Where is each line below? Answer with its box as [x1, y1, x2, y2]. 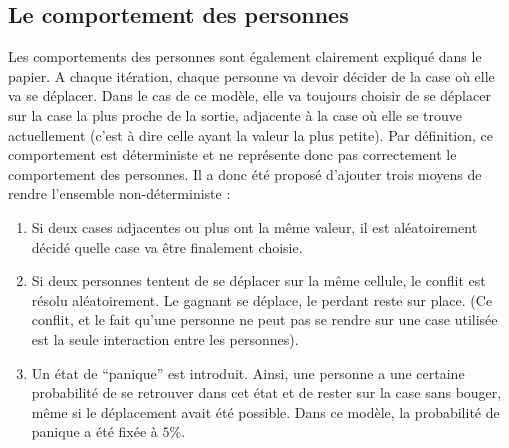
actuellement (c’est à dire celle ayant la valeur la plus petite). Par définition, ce [8, 124, 493, 145]
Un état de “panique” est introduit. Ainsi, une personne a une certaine [31, 362, 465, 383]
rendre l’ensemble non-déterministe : [8, 183, 231, 204]
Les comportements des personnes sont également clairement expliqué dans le [8, 46, 482, 67]
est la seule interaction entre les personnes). [31, 328, 299, 349]
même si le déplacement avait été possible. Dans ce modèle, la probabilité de [31, 401, 500, 422]
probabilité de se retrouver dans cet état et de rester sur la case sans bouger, [31, 382, 502, 403]
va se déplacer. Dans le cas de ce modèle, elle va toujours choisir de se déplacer [8, 85, 491, 106]
